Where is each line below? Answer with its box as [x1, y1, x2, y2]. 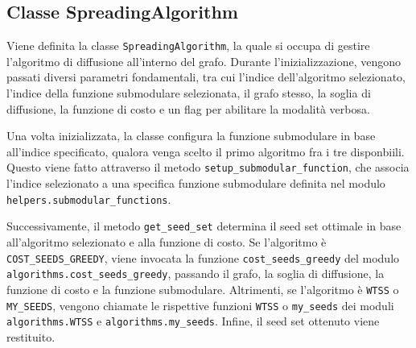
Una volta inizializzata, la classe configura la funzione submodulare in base [6, 127, 376, 144]
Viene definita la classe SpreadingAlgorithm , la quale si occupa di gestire [6, 37, 370, 54]
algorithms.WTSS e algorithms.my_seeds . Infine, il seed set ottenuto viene [6, 313, 380, 329]
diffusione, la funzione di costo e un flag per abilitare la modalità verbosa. [6, 100, 370, 117]
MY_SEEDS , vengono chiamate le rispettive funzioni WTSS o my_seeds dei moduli [6, 296, 394, 313]
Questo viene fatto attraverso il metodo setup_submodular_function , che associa [6, 159, 410, 176]
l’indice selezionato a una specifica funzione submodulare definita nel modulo [6, 175, 385, 192]
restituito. [6, 328, 56, 345]
